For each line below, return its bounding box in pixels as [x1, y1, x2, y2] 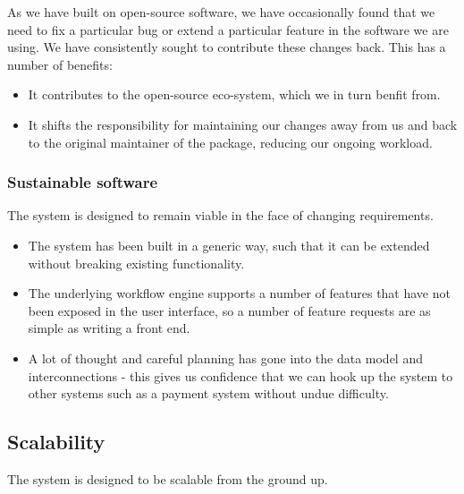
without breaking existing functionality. [28, 253, 245, 272]
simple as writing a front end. [28, 319, 190, 337]
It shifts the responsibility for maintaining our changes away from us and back [28, 115, 458, 133]
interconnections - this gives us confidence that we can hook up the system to [28, 366, 453, 385]
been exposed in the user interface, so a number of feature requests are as [28, 301, 431, 319]
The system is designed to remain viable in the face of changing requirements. [7, 206, 434, 225]
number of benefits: [7, 55, 113, 73]
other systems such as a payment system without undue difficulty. [28, 384, 389, 403]
